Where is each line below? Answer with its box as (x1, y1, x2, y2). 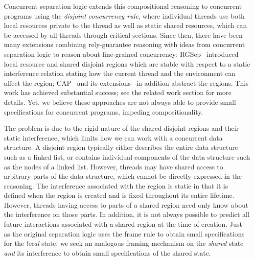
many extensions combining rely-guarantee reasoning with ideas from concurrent (4, 39, 245, 49)
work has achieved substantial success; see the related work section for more (4, 87, 231, 97)
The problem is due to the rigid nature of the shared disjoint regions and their (4, 123, 239, 133)
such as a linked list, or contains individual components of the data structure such (4, 151, 250, 162)
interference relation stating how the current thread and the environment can (4, 68, 235, 78)
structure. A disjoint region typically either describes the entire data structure (4, 142, 238, 152)
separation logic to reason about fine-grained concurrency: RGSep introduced (4, 48, 239, 59)
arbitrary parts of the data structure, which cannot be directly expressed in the (4, 171, 242, 181)
